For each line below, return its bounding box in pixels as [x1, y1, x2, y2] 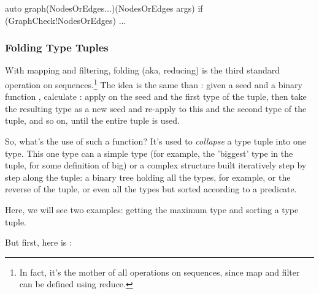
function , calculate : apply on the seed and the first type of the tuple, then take [5, 90, 307, 103]
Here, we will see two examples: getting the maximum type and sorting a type [5, 203, 299, 216]
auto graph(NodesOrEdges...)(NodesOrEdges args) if [5, 2, 203, 14]
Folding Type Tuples [5, 40, 109, 55]
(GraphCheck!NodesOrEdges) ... [5, 13, 126, 26]
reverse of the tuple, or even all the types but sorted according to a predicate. [5, 183, 297, 195]
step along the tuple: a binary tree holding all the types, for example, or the [5, 170, 291, 183]
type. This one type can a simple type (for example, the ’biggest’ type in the [5, 146, 293, 159]
